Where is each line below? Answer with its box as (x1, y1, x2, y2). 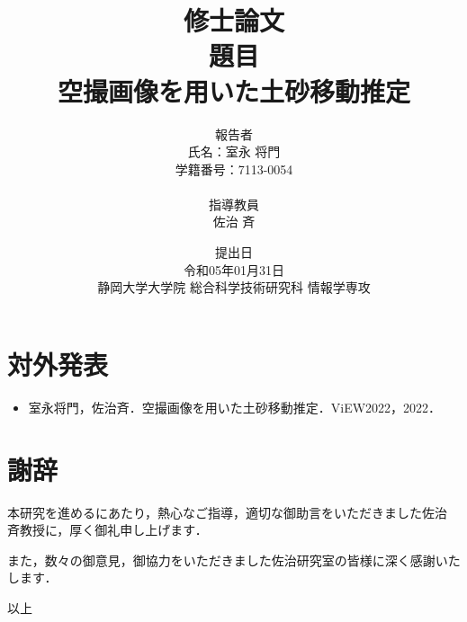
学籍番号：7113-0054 (175, 159, 293, 178)
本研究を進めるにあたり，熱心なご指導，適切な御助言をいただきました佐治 (7, 502, 448, 521)
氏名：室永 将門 (187, 142, 281, 161)
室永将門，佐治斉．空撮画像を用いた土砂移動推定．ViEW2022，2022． (28, 397, 442, 416)
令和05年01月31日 (184, 260, 284, 279)
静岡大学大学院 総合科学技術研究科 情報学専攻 (97, 278, 371, 297)
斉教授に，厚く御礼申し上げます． (7, 520, 208, 539)
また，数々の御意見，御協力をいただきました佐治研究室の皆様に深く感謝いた (7, 550, 461, 569)
